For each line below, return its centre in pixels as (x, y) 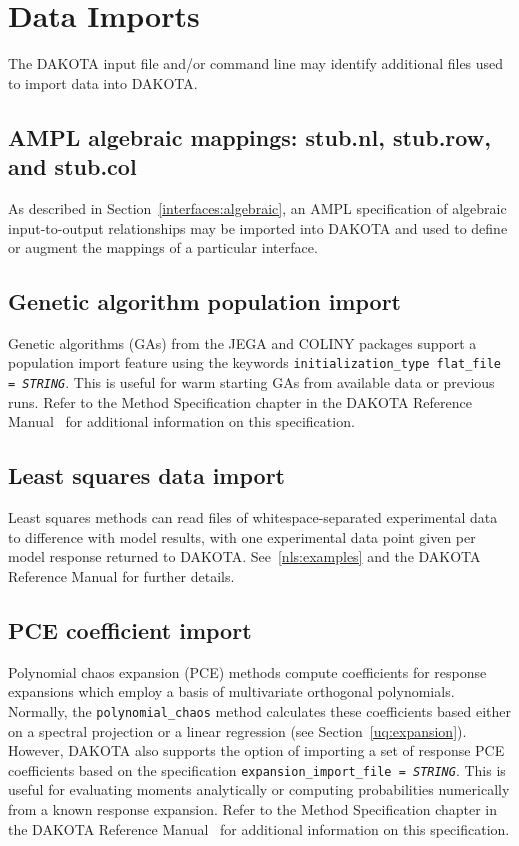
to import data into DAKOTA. (103, 82)
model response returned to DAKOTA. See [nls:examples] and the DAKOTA (244, 556)
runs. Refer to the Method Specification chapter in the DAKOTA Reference (240, 401)
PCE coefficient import (130, 629)
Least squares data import (146, 475)
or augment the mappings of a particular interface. (163, 247)
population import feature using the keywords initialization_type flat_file (254, 362)
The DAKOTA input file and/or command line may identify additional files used (256, 63)
